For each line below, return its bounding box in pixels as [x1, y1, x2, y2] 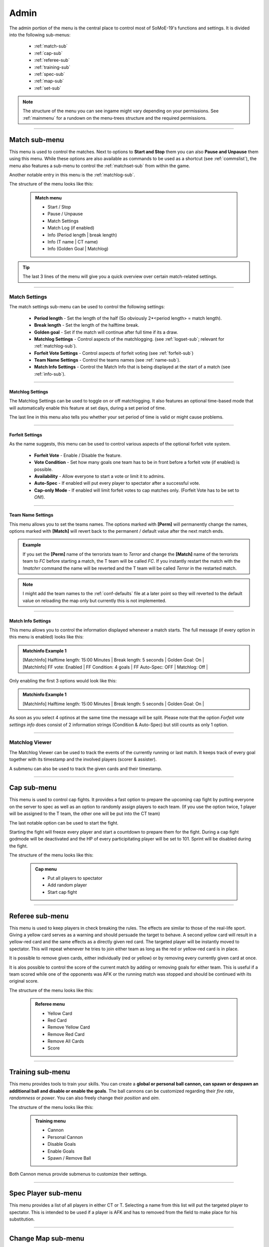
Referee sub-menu [9, 912, 69, 920]
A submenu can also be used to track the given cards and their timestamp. [9, 766, 162, 772]
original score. [9, 978, 39, 984]
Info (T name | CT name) [47, 239, 98, 245]
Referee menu [35, 1001, 65, 1007]
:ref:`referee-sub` [34, 57, 70, 63]
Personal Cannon [47, 1134, 83, 1140]
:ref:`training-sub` [34, 64, 71, 70]
